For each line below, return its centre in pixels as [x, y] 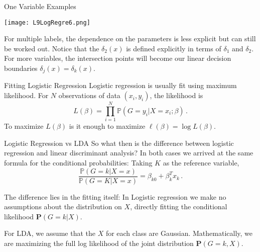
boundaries [21, 68]
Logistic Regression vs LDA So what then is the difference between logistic [119, 143]
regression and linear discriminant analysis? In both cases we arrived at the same [129, 153]
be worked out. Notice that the [52, 48]
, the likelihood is [176, 95]
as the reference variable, [201, 162]
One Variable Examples [40, 6]
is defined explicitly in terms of [174, 48]
